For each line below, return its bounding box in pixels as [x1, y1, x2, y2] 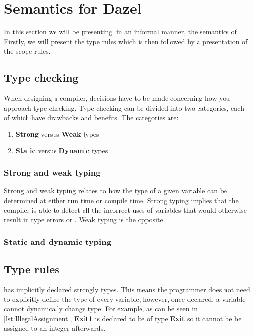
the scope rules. [4, 46, 51, 56]
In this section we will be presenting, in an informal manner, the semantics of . [4, 27, 241, 37]
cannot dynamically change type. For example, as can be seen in [4, 303, 198, 313]
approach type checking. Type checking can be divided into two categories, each [4, 102, 244, 113]
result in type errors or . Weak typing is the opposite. [4, 214, 165, 225]
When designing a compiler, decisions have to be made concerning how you [4, 93, 230, 103]
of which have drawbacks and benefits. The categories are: [4, 112, 179, 122]
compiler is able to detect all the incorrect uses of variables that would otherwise [4, 205, 247, 215]
